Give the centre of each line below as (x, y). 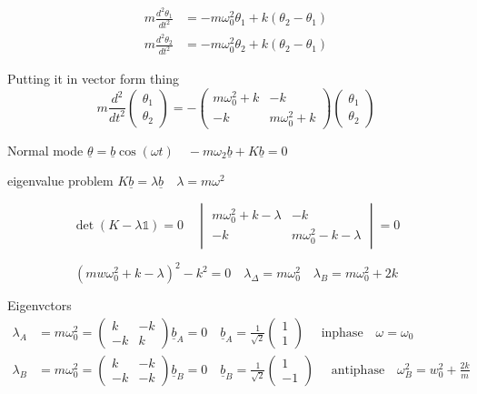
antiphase (358, 370)
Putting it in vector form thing (93, 79)
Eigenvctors (40, 305)
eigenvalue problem (60, 181)
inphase (342, 333)
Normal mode (45, 150)
